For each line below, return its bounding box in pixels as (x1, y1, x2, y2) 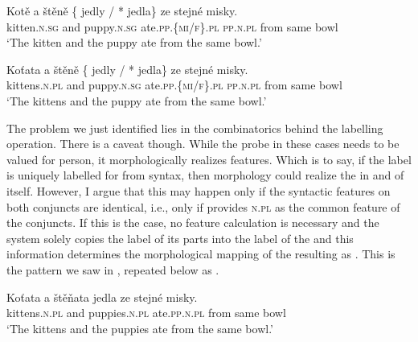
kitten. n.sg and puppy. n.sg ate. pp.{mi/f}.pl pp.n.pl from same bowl (6, 18, 338, 35)
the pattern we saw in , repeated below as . (6, 261, 219, 278)
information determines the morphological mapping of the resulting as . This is (6, 245, 395, 262)
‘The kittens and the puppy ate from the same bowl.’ (6, 92, 267, 109)
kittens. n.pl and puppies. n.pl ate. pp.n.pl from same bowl (6, 304, 286, 321)
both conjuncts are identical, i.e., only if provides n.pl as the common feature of (6, 198, 400, 215)
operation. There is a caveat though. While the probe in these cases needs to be (6, 135, 400, 152)
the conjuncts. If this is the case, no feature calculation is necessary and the (6, 214, 379, 231)
